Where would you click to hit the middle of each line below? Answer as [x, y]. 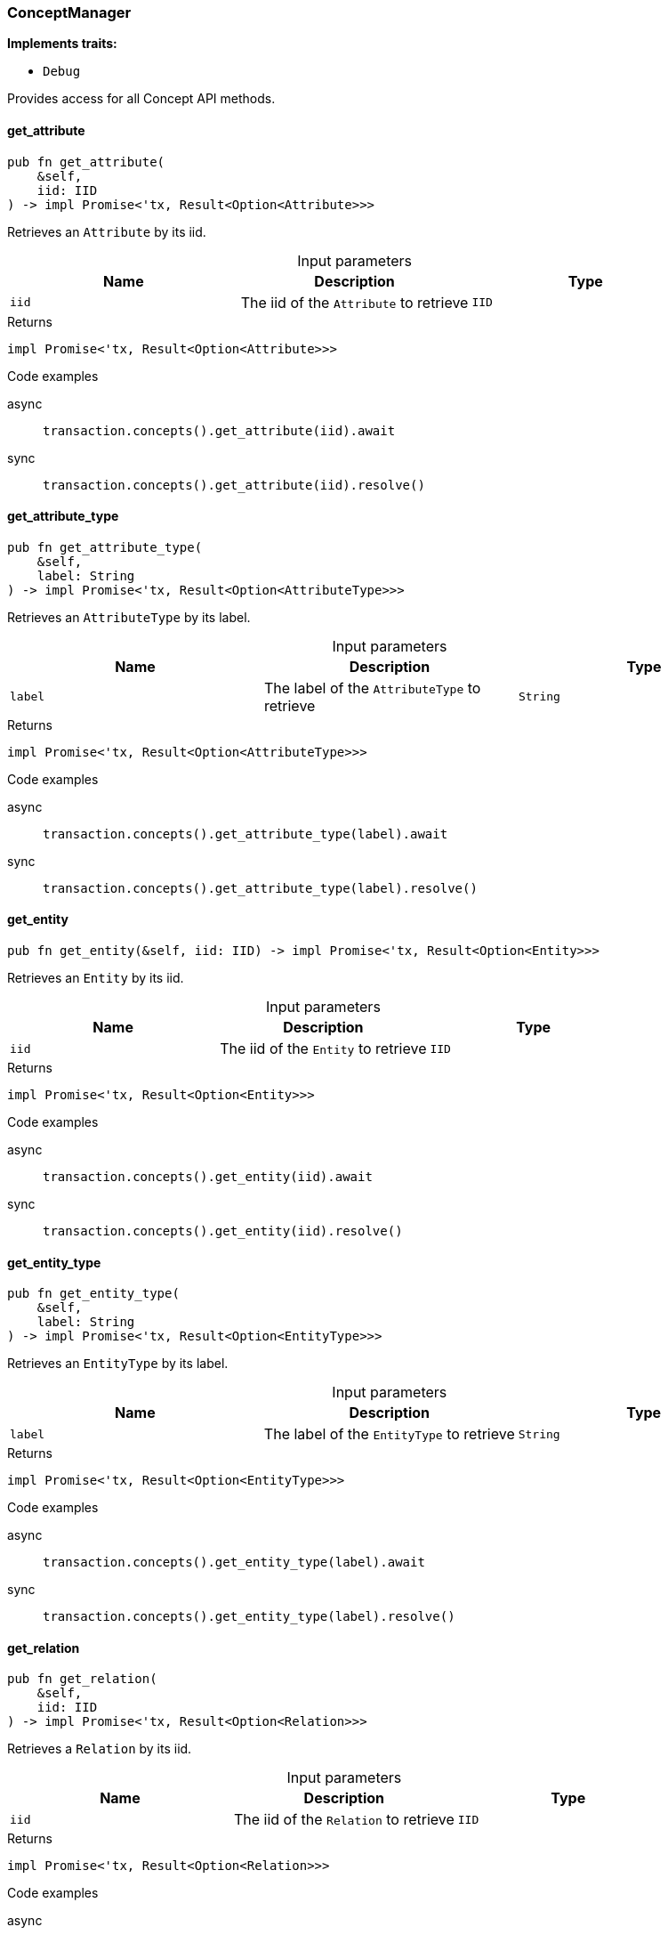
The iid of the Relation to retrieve [344, 1820]
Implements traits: [62, 44]
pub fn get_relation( [82, 1679]
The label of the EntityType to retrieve [389, 1434]
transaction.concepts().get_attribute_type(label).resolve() [260, 888]
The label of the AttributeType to [372, 688]
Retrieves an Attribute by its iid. [107, 231]
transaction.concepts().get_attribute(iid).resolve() [234, 485]
